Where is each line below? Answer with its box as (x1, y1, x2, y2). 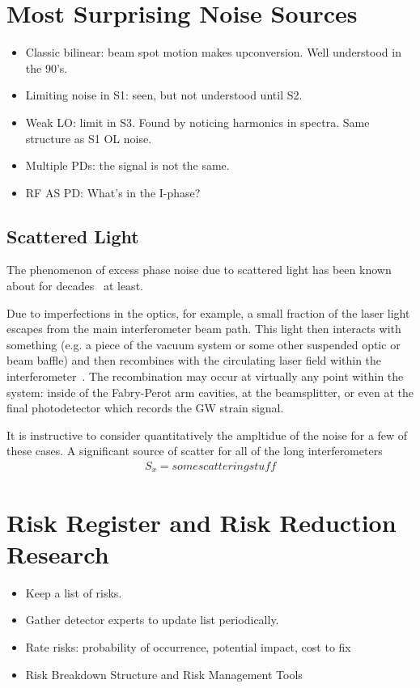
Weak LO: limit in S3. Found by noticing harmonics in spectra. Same (25, 113, 370, 130)
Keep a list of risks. (25, 584, 122, 601)
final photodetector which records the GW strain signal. (6, 399, 284, 416)
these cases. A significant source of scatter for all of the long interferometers (6, 442, 383, 459)
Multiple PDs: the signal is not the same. (25, 157, 230, 174)
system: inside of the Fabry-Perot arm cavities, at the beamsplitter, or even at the (6, 383, 414, 400)
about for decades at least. (6, 277, 143, 294)
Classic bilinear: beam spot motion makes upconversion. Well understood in (25, 44, 401, 61)
